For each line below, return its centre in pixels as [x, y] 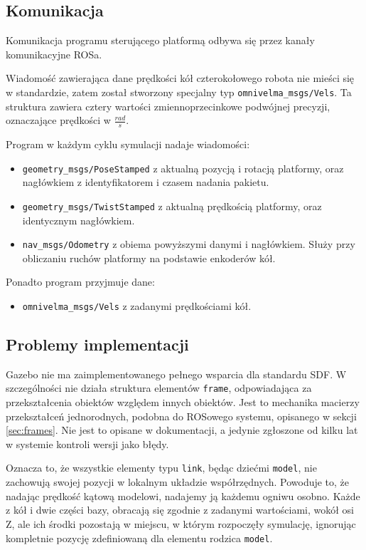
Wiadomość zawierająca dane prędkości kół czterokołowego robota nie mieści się [180, 78]
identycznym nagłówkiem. [79, 220]
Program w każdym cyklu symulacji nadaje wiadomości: [128, 144]
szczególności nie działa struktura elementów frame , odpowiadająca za [159, 388]
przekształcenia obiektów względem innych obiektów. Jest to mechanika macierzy [183, 402]
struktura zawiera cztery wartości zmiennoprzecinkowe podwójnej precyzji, [168, 106]
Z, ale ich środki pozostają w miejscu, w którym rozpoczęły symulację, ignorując [181, 523]
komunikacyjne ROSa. [54, 54]
